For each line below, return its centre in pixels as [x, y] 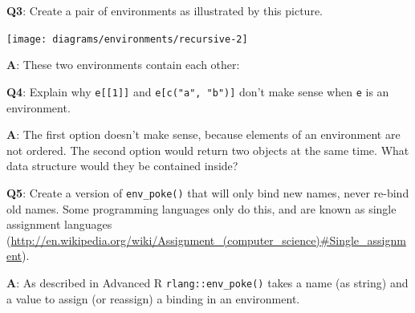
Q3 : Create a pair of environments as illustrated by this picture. [165, 10]
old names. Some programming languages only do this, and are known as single [201, 208]
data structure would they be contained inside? [122, 166]
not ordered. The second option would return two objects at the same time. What [208, 150]
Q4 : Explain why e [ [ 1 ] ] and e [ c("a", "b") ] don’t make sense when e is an [198, 91]
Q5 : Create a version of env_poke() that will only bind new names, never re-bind [208, 192]
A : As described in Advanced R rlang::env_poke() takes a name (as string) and [207, 282]
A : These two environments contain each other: [123, 65]
